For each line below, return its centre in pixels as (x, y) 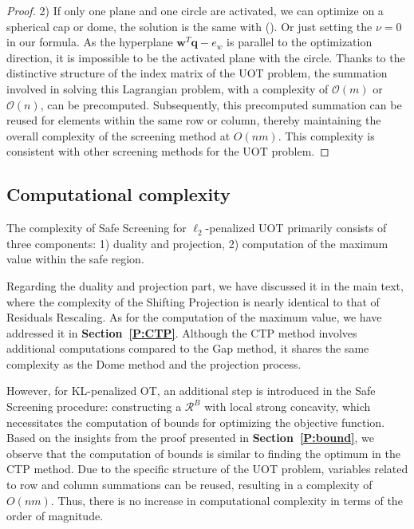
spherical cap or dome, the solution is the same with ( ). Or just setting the (189, 26)
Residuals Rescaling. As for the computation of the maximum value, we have (194, 317)
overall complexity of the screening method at (118, 135)
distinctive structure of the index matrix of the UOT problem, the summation (197, 73)
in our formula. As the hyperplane (90, 42)
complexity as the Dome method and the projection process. (154, 363)
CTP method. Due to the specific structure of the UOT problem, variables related (207, 469)
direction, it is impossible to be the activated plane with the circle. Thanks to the (206, 57)
